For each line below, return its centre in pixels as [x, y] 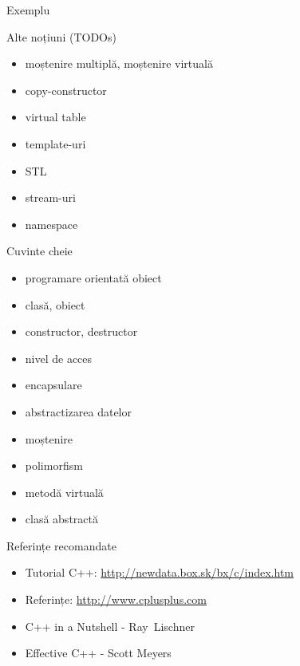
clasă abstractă [61, 519]
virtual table [55, 117]
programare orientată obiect [93, 277]
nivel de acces [59, 358]
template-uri [55, 143]
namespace [51, 224]
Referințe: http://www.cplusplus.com [116, 599]
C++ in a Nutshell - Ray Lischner [110, 626]
